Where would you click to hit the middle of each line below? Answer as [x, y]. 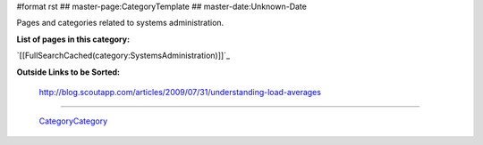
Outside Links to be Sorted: [68, 72]
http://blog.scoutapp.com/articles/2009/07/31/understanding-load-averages [180, 92]
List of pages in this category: [73, 39]
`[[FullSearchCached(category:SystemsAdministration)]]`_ [123, 56]
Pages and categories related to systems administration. [120, 23]
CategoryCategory [73, 121]
